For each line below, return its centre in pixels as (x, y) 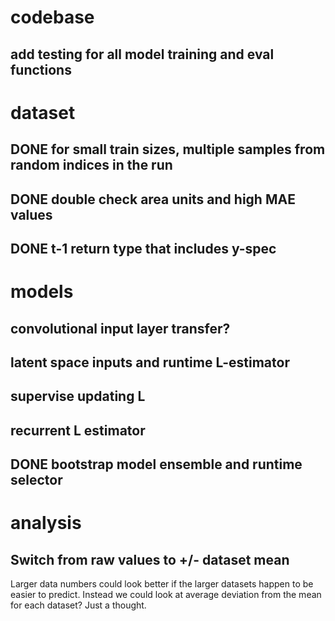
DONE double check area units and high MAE (153, 199)
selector (36, 480)
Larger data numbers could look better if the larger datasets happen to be (162, 584)
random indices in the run (91, 165)
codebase (52, 17)
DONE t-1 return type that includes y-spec (143, 248)
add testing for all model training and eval (142, 54)
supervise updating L (78, 396)
